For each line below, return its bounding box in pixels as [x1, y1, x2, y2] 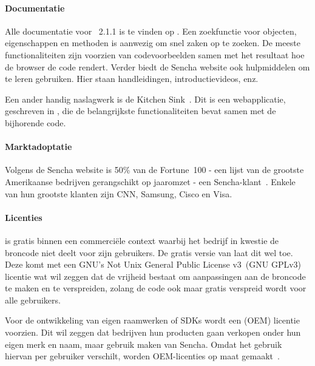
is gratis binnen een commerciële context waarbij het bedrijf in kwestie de [5, 234, 279, 246]
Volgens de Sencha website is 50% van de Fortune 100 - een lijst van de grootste [5, 163, 304, 176]
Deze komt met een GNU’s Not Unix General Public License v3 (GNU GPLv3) [5, 258, 302, 271]
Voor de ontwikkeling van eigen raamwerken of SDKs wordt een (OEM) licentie [5, 314, 300, 327]
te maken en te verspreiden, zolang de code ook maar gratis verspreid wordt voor [5, 282, 307, 294]
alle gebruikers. [5, 293, 61, 306]
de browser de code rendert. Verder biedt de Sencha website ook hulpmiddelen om [5, 60, 310, 73]
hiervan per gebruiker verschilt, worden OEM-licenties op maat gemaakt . [5, 350, 280, 362]
